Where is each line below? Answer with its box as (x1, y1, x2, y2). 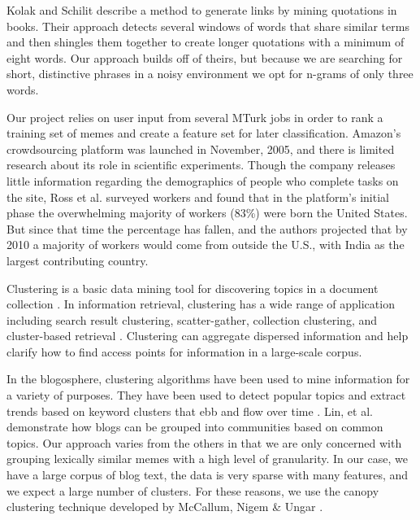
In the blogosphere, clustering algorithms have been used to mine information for (6, 370, 410, 387)
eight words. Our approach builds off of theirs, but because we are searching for (6, 49, 403, 66)
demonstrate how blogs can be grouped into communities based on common (6, 418, 383, 435)
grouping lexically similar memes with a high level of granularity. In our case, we (6, 450, 408, 467)
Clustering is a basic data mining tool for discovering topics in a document (6, 279, 379, 296)
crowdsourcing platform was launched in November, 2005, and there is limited (6, 140, 395, 157)
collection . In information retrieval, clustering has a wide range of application (6, 295, 395, 312)
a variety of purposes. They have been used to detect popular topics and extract (6, 387, 406, 404)
